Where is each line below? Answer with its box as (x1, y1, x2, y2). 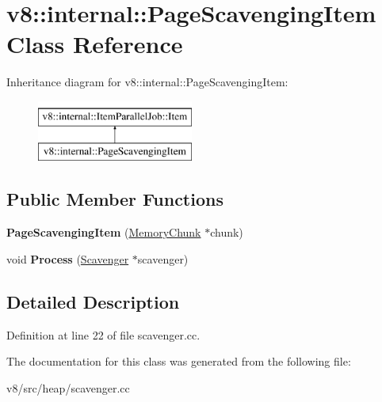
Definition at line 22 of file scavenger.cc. (6, 326, 201, 343)
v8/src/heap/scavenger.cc (6, 379, 130, 396)
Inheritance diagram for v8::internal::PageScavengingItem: (6, 74, 288, 90)
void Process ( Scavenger (6, 250, 129, 267)
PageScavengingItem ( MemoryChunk (6, 224, 201, 241)
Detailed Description (6, 289, 180, 313)
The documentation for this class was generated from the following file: (6, 353, 351, 370)
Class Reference (6, 28, 183, 60)
